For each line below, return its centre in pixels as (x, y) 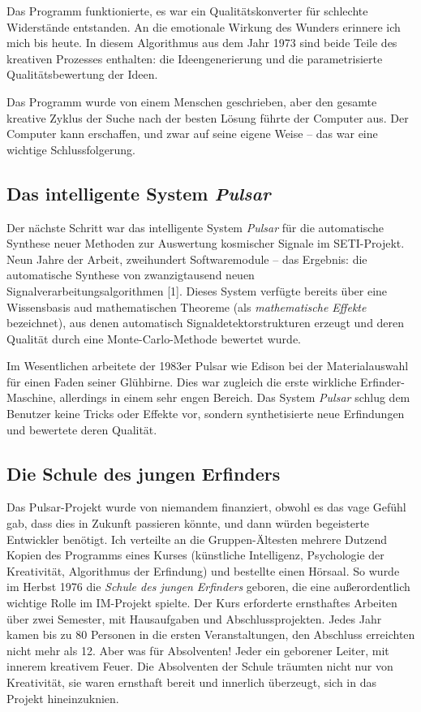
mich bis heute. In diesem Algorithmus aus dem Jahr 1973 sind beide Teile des (202, 43)
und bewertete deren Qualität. (82, 429)
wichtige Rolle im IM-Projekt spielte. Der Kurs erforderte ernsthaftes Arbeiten (202, 603)
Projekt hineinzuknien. (63, 698)
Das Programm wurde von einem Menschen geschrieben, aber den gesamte (192, 101)
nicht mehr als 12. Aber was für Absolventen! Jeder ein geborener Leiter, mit (198, 650)
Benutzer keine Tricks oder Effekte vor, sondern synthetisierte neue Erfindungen (206, 414)
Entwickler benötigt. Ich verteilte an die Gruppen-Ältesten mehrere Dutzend (197, 539)
